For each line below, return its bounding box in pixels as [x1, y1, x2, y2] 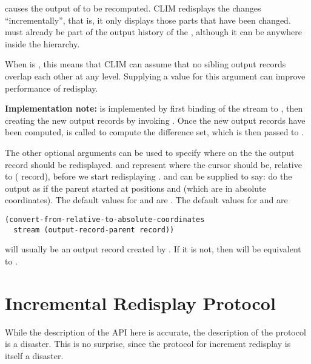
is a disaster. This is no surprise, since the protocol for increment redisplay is [5, 337, 291, 350]
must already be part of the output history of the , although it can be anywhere [5, 25, 302, 38]
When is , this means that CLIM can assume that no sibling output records [5, 58, 286, 70]
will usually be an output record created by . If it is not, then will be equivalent [5, 243, 301, 255]
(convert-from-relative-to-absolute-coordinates [5, 215, 205, 224]
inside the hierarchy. [5, 37, 80, 50]
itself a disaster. [5, 349, 64, 362]
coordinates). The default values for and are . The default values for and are [5, 194, 288, 206]
